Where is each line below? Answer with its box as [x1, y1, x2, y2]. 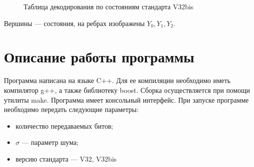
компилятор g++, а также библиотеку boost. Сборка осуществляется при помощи [4, 84, 250, 95]
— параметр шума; [22, 137, 79, 147]
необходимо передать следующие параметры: [4, 104, 139, 114]
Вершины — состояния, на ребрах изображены [4, 18, 145, 28]
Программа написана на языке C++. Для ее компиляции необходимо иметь [4, 75, 231, 85]
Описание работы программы [4, 47, 195, 67]
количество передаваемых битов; [15, 120, 113, 131]
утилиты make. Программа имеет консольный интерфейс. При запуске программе [4, 94, 249, 105]
